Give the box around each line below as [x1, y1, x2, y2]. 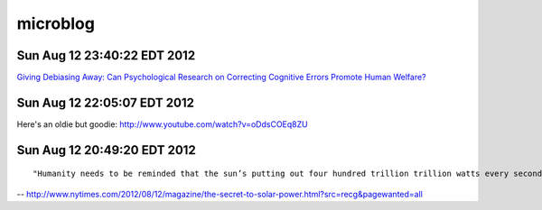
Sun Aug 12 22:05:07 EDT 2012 [16, 95, 194, 110]
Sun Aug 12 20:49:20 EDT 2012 [16, 142, 196, 158]
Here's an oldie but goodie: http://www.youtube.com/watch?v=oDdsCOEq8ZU [16, 118, 308, 130]
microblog [16, 14, 95, 33]
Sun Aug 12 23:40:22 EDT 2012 [16, 48, 196, 63]
